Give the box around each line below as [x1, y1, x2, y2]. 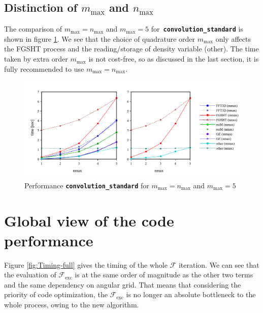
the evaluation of [4, 269, 56, 280]
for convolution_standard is [151, 23, 243, 34]
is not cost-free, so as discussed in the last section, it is [88, 53, 259, 64]
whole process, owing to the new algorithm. [4, 299, 139, 310]
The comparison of [4, 23, 62, 34]
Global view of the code [4, 210, 174, 231]
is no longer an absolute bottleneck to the [126, 289, 256, 300]
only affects [215, 33, 251, 44]
